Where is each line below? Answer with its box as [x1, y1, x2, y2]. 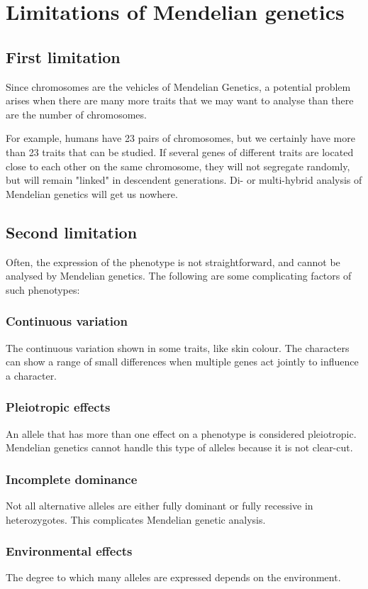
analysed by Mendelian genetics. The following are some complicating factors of [6, 268, 352, 283]
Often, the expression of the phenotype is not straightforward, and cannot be [6, 254, 340, 269]
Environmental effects [6, 542, 133, 560]
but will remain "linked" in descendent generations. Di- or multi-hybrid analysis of [6, 172, 362, 187]
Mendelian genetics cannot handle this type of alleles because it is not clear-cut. [6, 440, 353, 455]
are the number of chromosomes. [6, 106, 147, 121]
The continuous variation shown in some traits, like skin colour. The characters [6, 340, 350, 355]
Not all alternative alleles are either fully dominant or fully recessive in [6, 497, 313, 512]
